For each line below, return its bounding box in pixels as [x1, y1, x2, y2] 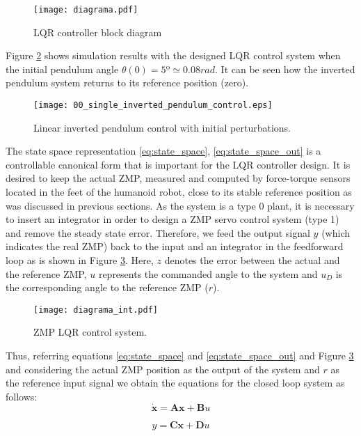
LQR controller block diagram [33, 24, 162, 39]
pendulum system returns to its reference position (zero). [6, 75, 249, 90]
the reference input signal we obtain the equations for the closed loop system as [6, 375, 345, 390]
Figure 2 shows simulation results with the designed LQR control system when [6, 48, 341, 63]
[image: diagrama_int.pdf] [33, 304, 158, 315]
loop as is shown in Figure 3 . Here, [6, 253, 154, 267]
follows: [6, 389, 38, 403]
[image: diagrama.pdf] [33, 5, 138, 15]
